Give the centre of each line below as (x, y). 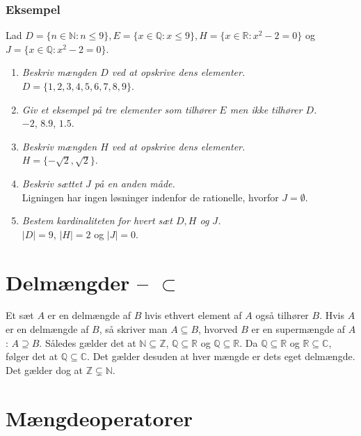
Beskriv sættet (52, 183)
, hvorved (218, 329)
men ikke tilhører (266, 109)
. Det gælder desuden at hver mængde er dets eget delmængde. (221, 356)
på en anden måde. (135, 183)
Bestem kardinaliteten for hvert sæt (97, 220)
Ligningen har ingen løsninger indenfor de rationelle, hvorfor (150, 197)
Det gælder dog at (45, 369)
